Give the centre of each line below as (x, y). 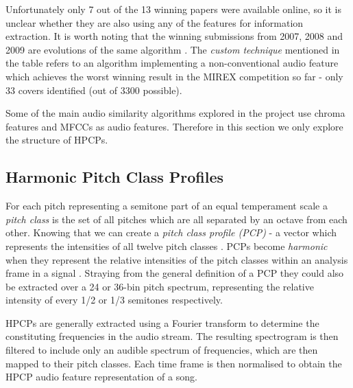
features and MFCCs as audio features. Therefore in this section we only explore (174, 126)
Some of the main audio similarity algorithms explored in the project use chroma (175, 113)
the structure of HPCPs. (57, 140)
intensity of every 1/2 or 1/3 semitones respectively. (114, 300)
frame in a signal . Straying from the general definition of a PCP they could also (175, 273)
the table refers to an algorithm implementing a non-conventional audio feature (172, 63)
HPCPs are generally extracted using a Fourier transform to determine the (162, 322)
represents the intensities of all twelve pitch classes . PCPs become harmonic (167, 246)
